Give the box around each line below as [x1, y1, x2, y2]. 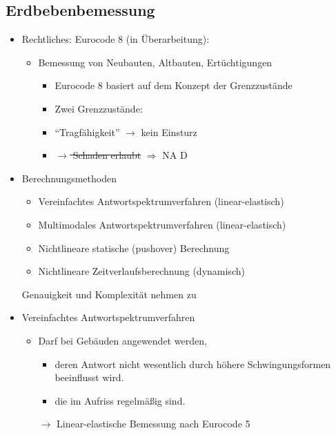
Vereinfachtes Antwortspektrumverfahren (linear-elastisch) [38, 194, 284, 209]
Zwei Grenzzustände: [55, 101, 143, 115]
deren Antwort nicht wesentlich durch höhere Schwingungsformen [55, 356, 331, 371]
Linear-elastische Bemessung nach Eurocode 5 [56, 416, 250, 431]
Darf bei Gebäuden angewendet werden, [38, 333, 207, 347]
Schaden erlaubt [72, 148, 141, 162]
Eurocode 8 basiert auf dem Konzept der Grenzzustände [55, 78, 293, 93]
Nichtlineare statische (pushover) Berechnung [38, 240, 230, 255]
